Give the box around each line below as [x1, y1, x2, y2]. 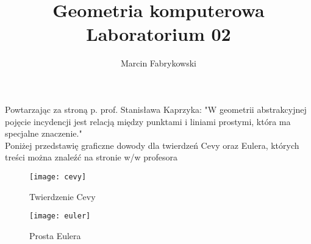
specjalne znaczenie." [5, 127, 82, 140]
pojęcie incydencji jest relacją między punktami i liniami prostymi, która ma [5, 115, 291, 127]
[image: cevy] [29, 172, 87, 181]
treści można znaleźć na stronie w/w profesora [5, 151, 178, 163]
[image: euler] [29, 212, 91, 221]
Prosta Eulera [29, 229, 81, 242]
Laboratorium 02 [86, 21, 231, 46]
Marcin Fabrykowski [120, 57, 197, 70]
